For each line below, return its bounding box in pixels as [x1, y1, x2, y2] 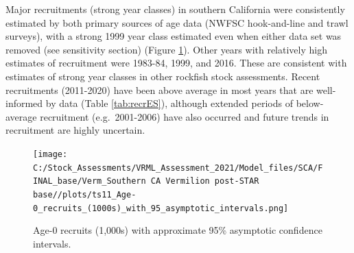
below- [296, 96, 324, 110]
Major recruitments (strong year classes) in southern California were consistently [5, 2, 345, 16]
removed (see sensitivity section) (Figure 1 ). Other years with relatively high [5, 42, 327, 56]
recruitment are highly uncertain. [5, 123, 145, 137]
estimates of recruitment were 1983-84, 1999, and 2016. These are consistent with [5, 56, 347, 70]
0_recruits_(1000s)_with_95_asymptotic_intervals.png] [33, 203, 289, 213]
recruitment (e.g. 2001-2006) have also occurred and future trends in [40, 109, 329, 123]
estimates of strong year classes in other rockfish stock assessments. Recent [5, 69, 320, 83]
